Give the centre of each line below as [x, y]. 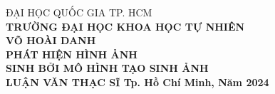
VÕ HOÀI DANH [51, 40]
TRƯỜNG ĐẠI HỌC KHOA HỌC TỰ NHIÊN [125, 26]
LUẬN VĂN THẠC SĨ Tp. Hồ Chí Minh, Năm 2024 [137, 82]
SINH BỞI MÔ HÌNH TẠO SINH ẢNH [107, 68]
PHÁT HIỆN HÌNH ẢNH [72, 54]
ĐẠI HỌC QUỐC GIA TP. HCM [79, 12]
